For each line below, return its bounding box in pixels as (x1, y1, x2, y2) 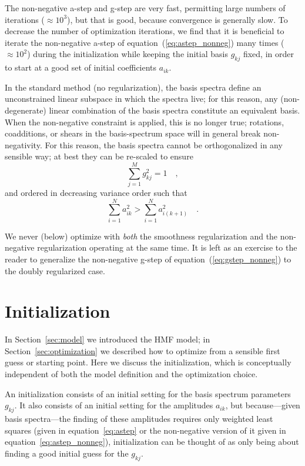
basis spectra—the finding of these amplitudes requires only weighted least (5, 412, 273, 425)
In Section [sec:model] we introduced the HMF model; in (5, 333, 210, 345)
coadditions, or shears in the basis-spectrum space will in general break (5, 127, 261, 139)
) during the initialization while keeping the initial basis (27, 48, 228, 60)
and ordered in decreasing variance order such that (5, 187, 187, 199)
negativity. (5, 138, 42, 151)
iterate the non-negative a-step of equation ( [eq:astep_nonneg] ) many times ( (5, 36, 284, 48)
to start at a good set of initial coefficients (5, 61, 157, 74)
